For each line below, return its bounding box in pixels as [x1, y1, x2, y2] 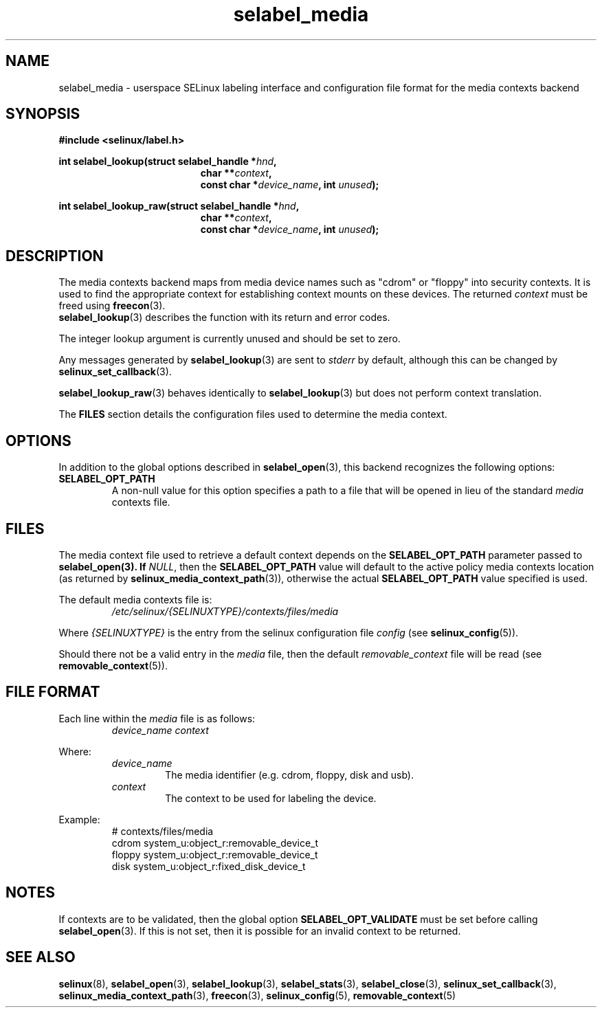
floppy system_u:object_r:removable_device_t [111, 848, 318, 860]
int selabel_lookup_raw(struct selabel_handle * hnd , [58, 200, 300, 212]
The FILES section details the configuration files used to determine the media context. [58, 408, 447, 421]
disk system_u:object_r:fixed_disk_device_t [111, 860, 306, 872]
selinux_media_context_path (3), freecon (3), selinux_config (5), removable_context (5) [58, 989, 456, 1001]
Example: [58, 813, 100, 825]
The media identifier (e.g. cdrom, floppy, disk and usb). [165, 768, 414, 781]
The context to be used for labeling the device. [165, 792, 377, 804]
